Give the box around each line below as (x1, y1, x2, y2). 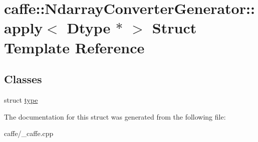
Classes (4, 71, 42, 87)
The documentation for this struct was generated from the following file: (4, 111, 226, 122)
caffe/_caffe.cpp (4, 128, 54, 139)
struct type (4, 94, 38, 105)
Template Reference (4, 37, 145, 57)
